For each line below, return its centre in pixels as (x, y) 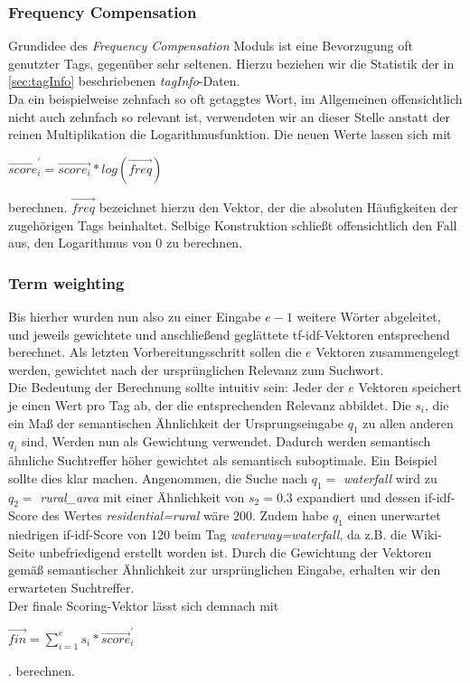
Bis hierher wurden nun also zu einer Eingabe (135, 316)
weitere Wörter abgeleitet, (369, 316)
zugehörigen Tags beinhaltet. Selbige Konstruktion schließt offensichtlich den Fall (233, 225)
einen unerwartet (394, 515)
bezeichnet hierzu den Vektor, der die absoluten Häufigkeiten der (278, 207)
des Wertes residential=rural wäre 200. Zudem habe (185, 515)
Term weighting (66, 282)
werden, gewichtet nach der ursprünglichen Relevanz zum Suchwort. (196, 369)
